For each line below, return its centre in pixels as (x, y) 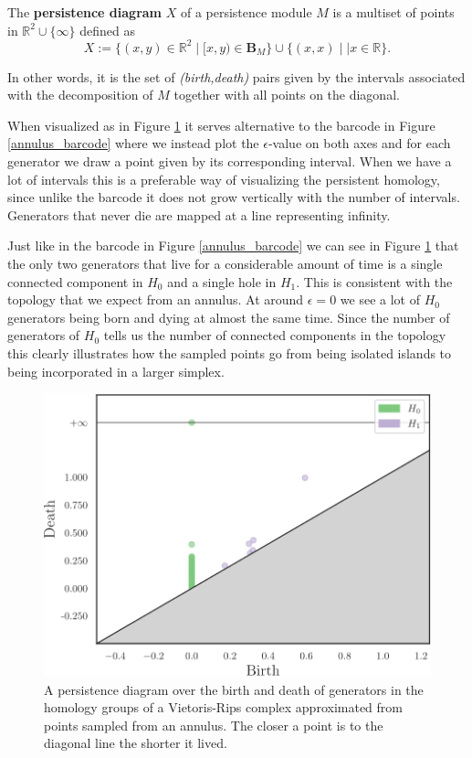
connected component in (75, 281)
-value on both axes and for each (359, 143)
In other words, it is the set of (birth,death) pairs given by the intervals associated (236, 76)
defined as (107, 30)
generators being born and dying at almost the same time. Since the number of (229, 317)
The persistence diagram (85, 12)
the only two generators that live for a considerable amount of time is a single (225, 264)
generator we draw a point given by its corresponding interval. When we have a (230, 161)
